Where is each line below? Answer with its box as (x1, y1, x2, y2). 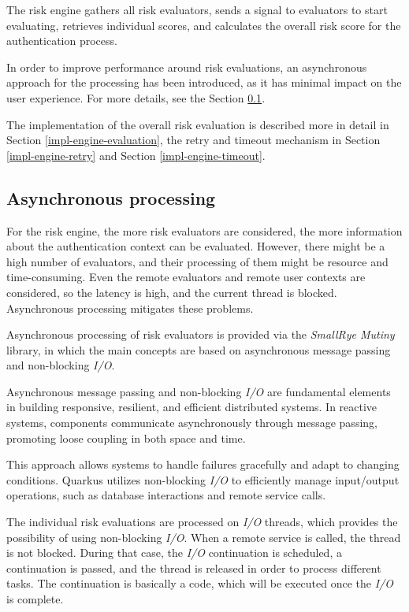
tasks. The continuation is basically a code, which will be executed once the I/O (6, 575, 394, 592)
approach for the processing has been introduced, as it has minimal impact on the (6, 74, 402, 91)
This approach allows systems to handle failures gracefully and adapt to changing (6, 456, 400, 473)
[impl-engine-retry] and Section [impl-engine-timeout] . (6, 147, 266, 163)
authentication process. (6, 32, 117, 49)
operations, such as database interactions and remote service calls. (6, 487, 326, 503)
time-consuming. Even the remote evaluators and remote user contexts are (6, 269, 366, 285)
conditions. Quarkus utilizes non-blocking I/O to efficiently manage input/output (6, 471, 400, 488)
